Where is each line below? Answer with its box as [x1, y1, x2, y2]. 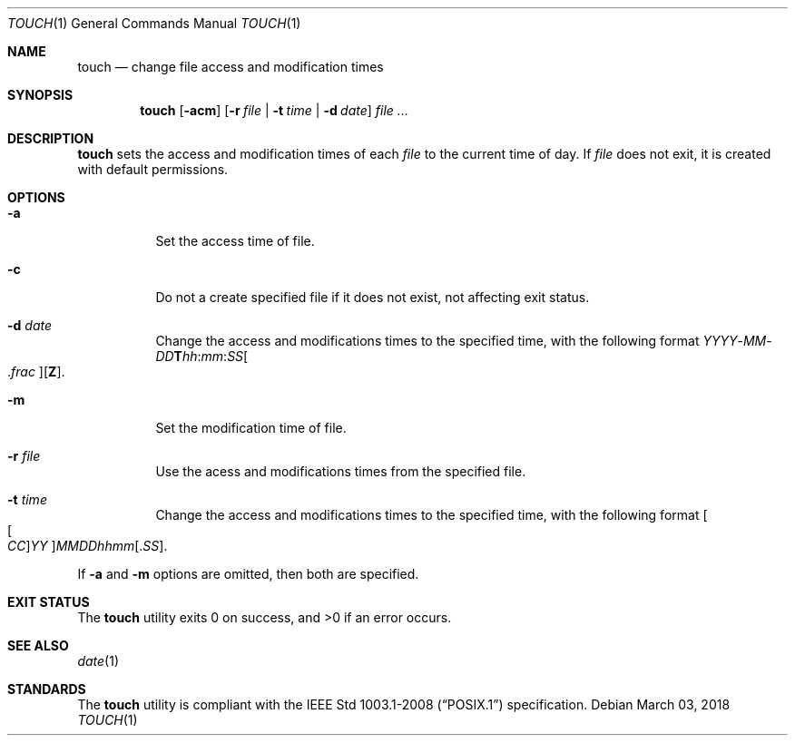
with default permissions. [77, 161, 229, 177]
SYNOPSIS [7, 87, 74, 103]
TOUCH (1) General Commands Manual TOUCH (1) [7, 15, 301, 31]
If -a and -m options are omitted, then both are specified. [77, 566, 419, 582]
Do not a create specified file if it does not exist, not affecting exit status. [155, 289, 590, 305]
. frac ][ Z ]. [7, 364, 65, 379]
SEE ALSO [7, 638, 69, 653]
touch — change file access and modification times [77, 59, 384, 74]
